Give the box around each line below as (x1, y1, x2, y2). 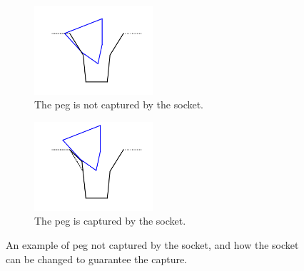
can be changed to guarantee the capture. (6, 251, 188, 266)
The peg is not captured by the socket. (34, 97, 204, 112)
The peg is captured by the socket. (34, 213, 186, 228)
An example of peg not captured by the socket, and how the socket (6, 237, 299, 252)
